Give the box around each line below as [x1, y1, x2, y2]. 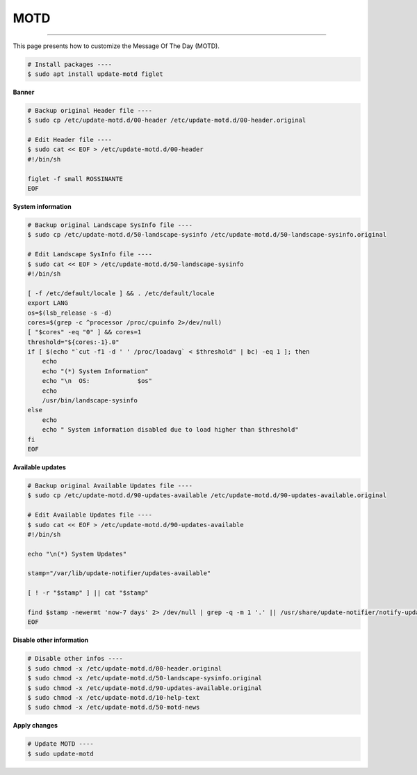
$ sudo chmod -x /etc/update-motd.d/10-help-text [27, 694, 200, 701]
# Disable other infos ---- [27, 655, 123, 663]
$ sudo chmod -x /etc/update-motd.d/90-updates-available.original [27, 684, 263, 692]
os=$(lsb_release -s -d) [27, 308, 113, 317]
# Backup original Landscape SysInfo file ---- [27, 221, 193, 229]
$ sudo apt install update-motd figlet [27, 70, 163, 78]
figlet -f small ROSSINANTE [27, 175, 123, 182]
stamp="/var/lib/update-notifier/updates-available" [27, 570, 211, 577]
